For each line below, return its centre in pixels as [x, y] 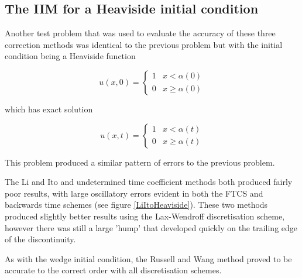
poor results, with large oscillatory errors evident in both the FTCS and [134, 193]
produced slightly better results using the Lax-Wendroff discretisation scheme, [145, 216]
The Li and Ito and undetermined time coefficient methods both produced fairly [149, 182]
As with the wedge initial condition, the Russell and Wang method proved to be [148, 258]
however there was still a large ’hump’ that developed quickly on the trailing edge [151, 227]
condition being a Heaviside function [70, 56]
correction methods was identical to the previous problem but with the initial [144, 44]
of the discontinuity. [40, 239]
